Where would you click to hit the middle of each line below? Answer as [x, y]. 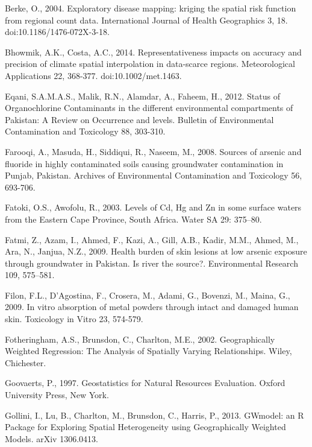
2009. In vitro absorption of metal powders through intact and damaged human [152, 307]
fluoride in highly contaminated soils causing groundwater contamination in [144, 163]
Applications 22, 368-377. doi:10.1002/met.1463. [93, 75]
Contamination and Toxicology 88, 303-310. [85, 131]
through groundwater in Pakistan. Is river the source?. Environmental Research [151, 263]
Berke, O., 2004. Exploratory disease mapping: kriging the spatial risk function [151, 8]
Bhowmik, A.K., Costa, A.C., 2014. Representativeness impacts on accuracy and [153, 52]
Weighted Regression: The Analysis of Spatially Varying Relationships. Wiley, [148, 351]
